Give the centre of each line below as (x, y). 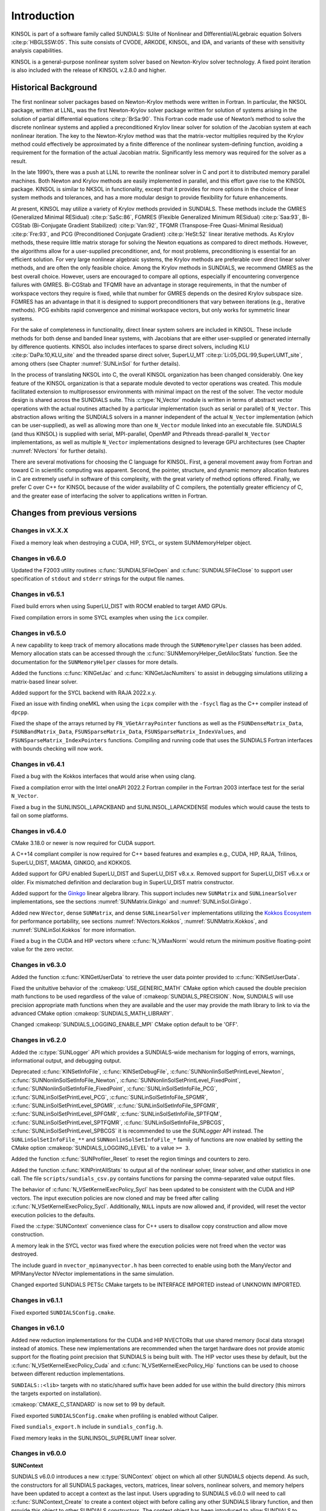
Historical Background (54, 87)
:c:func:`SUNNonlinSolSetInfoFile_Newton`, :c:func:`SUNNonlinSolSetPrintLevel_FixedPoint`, (126, 1080)
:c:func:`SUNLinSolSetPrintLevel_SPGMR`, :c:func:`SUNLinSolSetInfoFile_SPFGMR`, (115, 1105)
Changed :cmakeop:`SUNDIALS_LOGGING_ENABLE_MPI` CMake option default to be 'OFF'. (125, 1024)
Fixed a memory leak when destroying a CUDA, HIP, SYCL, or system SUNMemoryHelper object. (131, 542)
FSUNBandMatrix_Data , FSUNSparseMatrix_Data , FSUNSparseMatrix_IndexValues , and (129, 732)
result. (19, 161)
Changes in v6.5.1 (38, 594)
